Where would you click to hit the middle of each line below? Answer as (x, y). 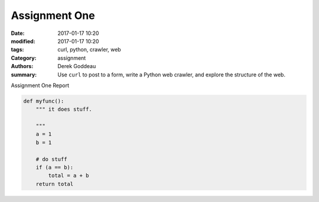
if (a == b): (55, 167)
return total (55, 184)
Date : (18, 33)
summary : (24, 75)
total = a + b (69, 176)
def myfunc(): (44, 101)
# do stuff (51, 159)
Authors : (22, 66)
